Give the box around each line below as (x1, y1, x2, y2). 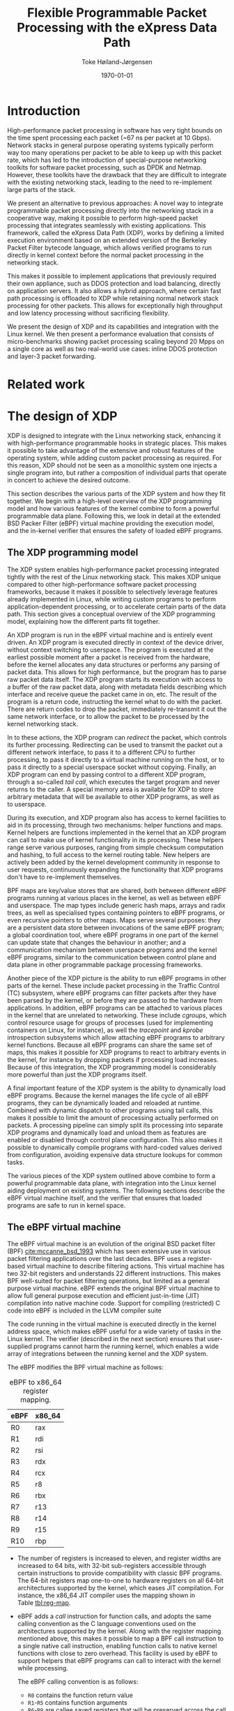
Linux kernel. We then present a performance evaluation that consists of (7, 329, 214, 338)
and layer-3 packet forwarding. (7, 352, 96, 360)
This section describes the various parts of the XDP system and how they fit (7, 489, 226, 498)
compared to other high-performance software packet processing (7, 580, 197, 588)
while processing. (17, 1664, 68, 1673)
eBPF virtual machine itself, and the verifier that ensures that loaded (7, 1193, 202, 1202)
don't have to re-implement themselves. (7, 872, 122, 881)
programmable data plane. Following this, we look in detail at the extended (7, 511, 221, 520)
